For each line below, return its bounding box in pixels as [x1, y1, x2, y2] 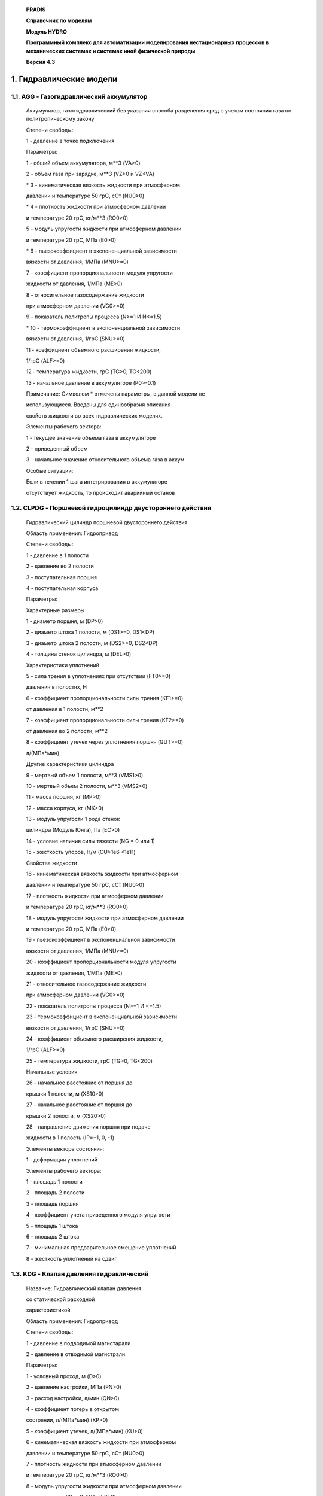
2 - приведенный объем [26, 445, 88, 452]
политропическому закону [26, 115, 95, 123]
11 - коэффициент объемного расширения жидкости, [26, 346, 161, 353]
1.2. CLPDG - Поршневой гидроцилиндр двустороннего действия [11, 504, 212, 512]
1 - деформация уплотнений [26, 1156, 98, 1163]
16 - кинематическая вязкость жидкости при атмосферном [26, 871, 179, 878]
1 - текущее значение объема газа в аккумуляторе [26, 434, 156, 441]
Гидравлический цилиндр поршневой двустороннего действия [26, 518, 188, 526]
